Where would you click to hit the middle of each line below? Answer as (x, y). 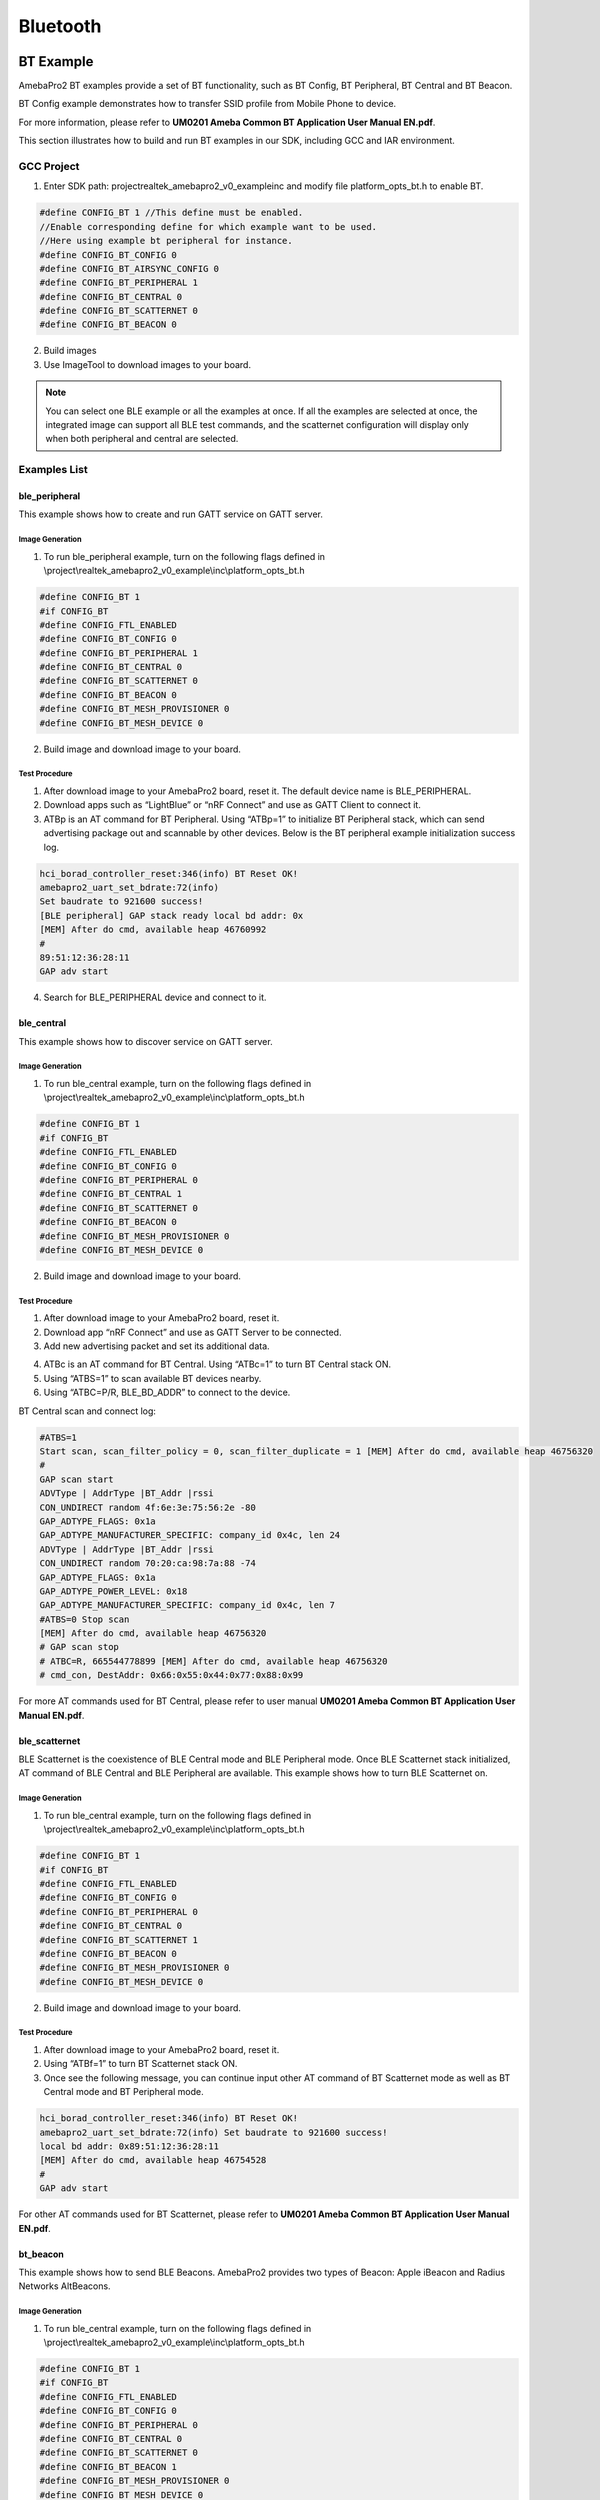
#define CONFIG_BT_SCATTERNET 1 (119, 1939)
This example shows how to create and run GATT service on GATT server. (171, 514)
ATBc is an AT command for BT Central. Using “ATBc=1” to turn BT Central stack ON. (217, 1364)
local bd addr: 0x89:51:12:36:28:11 (129, 2146)
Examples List (53, 470)
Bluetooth (60, 26)
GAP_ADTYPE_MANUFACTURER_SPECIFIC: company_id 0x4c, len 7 (187, 1605)
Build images (70, 351)
